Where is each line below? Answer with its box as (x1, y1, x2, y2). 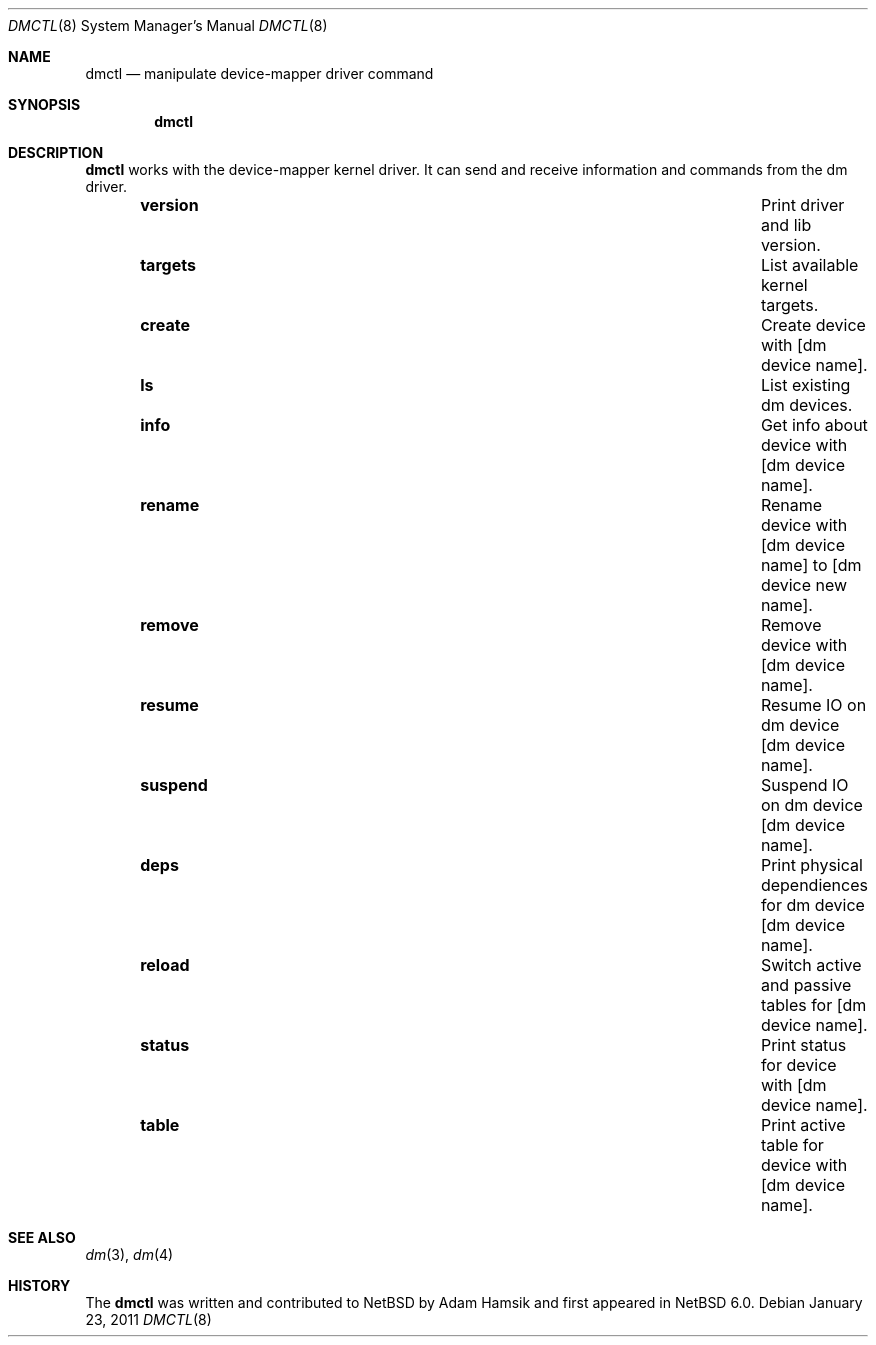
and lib (760, 215, 812, 235)
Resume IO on (760, 695, 867, 715)
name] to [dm (760, 555, 862, 575)
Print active (760, 1115, 846, 1135)
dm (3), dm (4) (85, 1246, 174, 1263)
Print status (760, 1035, 847, 1055)
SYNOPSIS (8, 96, 81, 113)
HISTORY (8, 1277, 71, 1294)
